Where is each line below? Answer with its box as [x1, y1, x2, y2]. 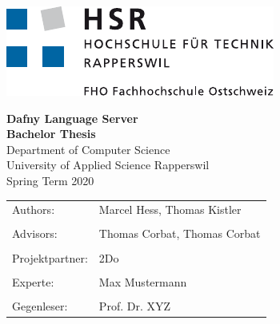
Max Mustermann [98, 273, 187, 290]
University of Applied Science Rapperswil [6, 156, 210, 173]
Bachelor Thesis [6, 125, 96, 142]
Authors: [12, 201, 55, 218]
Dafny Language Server [6, 109, 138, 126]
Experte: [12, 273, 54, 290]
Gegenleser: [12, 297, 68, 314]
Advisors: [12, 225, 58, 242]
